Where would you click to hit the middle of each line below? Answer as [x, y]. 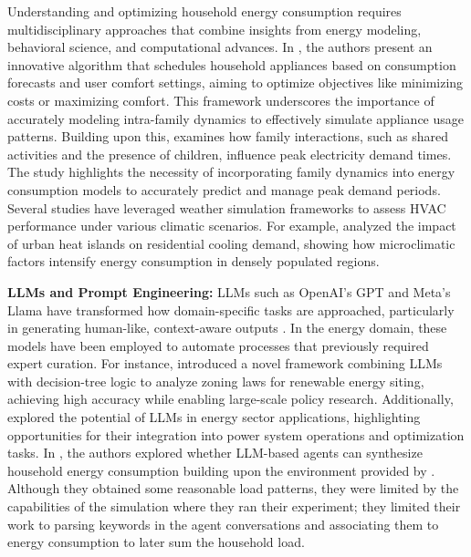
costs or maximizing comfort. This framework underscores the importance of [221, 100]
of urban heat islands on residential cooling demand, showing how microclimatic [231, 243]
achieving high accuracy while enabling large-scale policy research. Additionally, [230, 399]
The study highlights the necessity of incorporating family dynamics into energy [231, 172]
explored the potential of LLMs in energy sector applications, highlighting [214, 417]
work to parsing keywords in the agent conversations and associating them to [223, 524]
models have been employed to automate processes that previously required [218, 345]
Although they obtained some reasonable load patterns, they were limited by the [233, 488]
